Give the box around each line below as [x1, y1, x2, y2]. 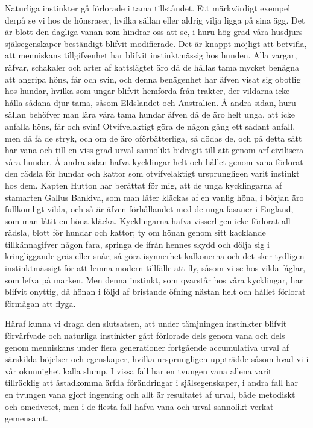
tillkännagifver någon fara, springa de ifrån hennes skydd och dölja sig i [5, 238, 270, 250]
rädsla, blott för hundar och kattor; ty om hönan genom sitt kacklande [5, 226, 266, 239]
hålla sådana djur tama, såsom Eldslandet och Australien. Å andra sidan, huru [5, 96, 296, 109]
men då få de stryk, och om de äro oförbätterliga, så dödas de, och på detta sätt [5, 131, 302, 144]
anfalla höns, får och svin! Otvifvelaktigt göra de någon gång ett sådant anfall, [5, 119, 296, 132]
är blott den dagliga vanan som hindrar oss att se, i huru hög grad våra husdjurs [5, 25, 303, 38]
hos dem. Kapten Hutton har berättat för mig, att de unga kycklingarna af [5, 178, 282, 191]
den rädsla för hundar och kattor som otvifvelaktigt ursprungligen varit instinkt [5, 167, 300, 180]
